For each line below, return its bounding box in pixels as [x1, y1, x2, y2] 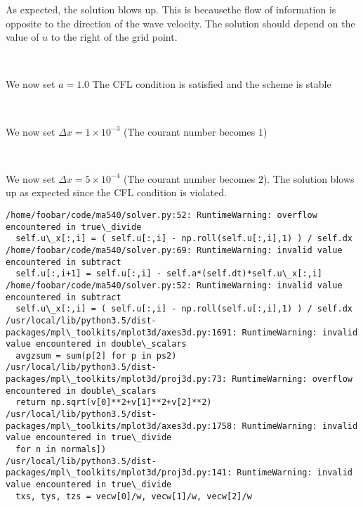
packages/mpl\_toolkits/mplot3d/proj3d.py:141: [6, 468, 232, 478]
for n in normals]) [15, 444, 107, 455]
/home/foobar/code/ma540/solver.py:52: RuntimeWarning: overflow [6, 210, 317, 220]
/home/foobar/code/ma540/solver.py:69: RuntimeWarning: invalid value [6, 245, 343, 255]
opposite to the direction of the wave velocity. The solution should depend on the [6, 15, 355, 30]
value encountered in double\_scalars [6, 339, 187, 349]
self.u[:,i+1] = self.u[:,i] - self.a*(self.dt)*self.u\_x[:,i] [15, 269, 323, 279]
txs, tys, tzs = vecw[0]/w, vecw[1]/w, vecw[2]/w [15, 491, 252, 501]
